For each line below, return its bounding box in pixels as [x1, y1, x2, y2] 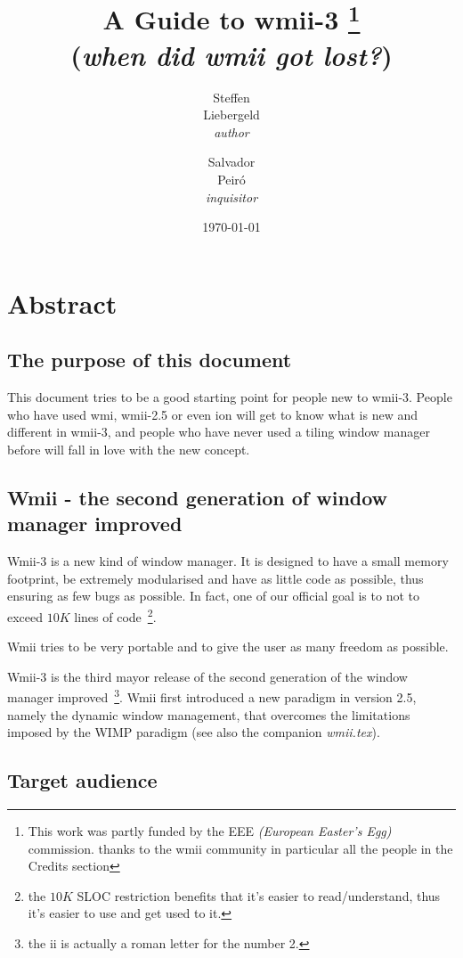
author [214, 122, 249, 141]
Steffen [213, 87, 250, 106]
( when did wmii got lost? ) [70, 36, 393, 73]
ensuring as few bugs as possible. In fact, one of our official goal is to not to [7, 586, 419, 605]
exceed [7, 607, 44, 626]
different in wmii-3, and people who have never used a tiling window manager [7, 422, 431, 441]
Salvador [207, 152, 256, 171]
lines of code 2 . [74, 604, 157, 626]
